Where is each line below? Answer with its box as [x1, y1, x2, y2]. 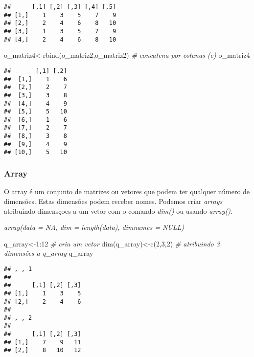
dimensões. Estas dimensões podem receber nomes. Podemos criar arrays [4, 196, 223, 206]
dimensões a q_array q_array [4, 248, 93, 258]
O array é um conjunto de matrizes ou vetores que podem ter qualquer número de [4, 186, 250, 197]
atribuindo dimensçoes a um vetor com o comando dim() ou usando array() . [4, 205, 232, 216]
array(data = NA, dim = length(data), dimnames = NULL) [4, 222, 184, 232]
